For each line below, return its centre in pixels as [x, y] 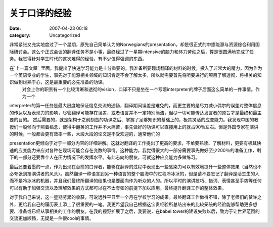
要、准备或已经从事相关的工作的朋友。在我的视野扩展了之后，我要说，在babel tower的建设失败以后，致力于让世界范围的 [134, 211]
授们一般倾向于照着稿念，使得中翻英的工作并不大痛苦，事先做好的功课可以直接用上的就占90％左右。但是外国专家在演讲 [134, 127]
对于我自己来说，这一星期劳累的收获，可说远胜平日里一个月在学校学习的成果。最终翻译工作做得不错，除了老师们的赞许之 [135, 197]
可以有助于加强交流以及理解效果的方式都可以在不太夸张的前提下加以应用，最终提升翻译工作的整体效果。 [118, 188]
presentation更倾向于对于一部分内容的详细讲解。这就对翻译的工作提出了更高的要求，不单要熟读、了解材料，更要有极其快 [135, 143]
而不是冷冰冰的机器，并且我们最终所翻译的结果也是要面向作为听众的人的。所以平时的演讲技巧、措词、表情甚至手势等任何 [135, 181]
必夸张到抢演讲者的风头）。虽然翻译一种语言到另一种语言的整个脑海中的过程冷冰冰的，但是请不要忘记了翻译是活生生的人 [134, 173]
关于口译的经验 [40, 13]
